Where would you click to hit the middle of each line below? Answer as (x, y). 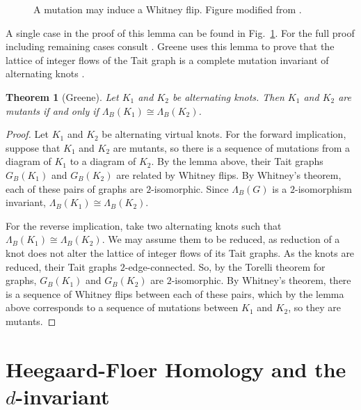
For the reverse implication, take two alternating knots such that (144, 225)
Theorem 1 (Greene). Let (62, 96)
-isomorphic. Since (190, 188)
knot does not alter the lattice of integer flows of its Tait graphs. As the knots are (180, 252)
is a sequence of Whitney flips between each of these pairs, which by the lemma (175, 293)
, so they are (315, 307)
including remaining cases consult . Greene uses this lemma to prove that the (170, 46)
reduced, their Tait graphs (62, 266)
